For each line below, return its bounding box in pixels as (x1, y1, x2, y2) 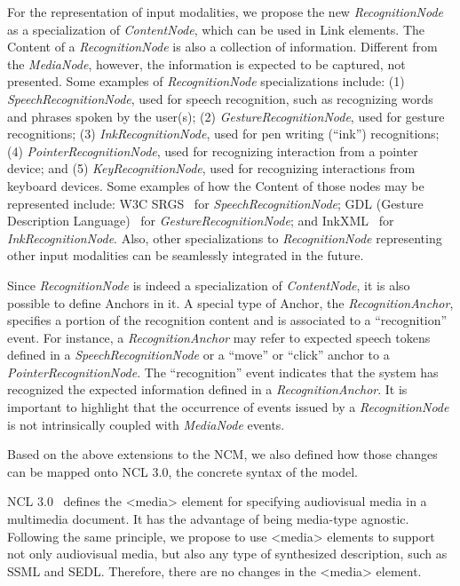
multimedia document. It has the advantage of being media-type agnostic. (7, 510, 409, 528)
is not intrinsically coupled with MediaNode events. (7, 415, 285, 433)
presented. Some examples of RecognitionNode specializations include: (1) (7, 72, 405, 91)
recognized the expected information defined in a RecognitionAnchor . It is (7, 380, 408, 399)
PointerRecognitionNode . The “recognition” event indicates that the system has (7, 362, 439, 381)
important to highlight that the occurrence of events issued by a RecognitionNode (7, 398, 449, 416)
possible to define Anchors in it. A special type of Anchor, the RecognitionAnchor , (7, 293, 454, 312)
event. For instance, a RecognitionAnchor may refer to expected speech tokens (7, 328, 431, 346)
